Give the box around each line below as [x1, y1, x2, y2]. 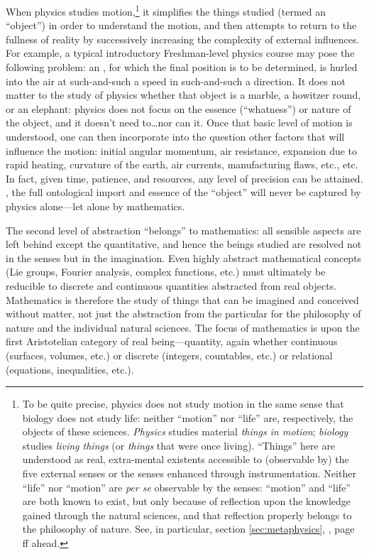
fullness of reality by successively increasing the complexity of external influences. [6, 31, 360, 46]
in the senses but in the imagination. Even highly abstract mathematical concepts [6, 250, 362, 265]
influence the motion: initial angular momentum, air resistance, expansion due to [6, 143, 358, 158]
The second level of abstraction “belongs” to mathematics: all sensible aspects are [6, 222, 361, 237]
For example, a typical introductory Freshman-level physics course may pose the [6, 45, 355, 60]
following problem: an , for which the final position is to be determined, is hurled [6, 60, 358, 75]
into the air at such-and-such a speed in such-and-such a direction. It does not [6, 73, 346, 88]
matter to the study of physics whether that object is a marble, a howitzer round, [6, 87, 361, 102]
